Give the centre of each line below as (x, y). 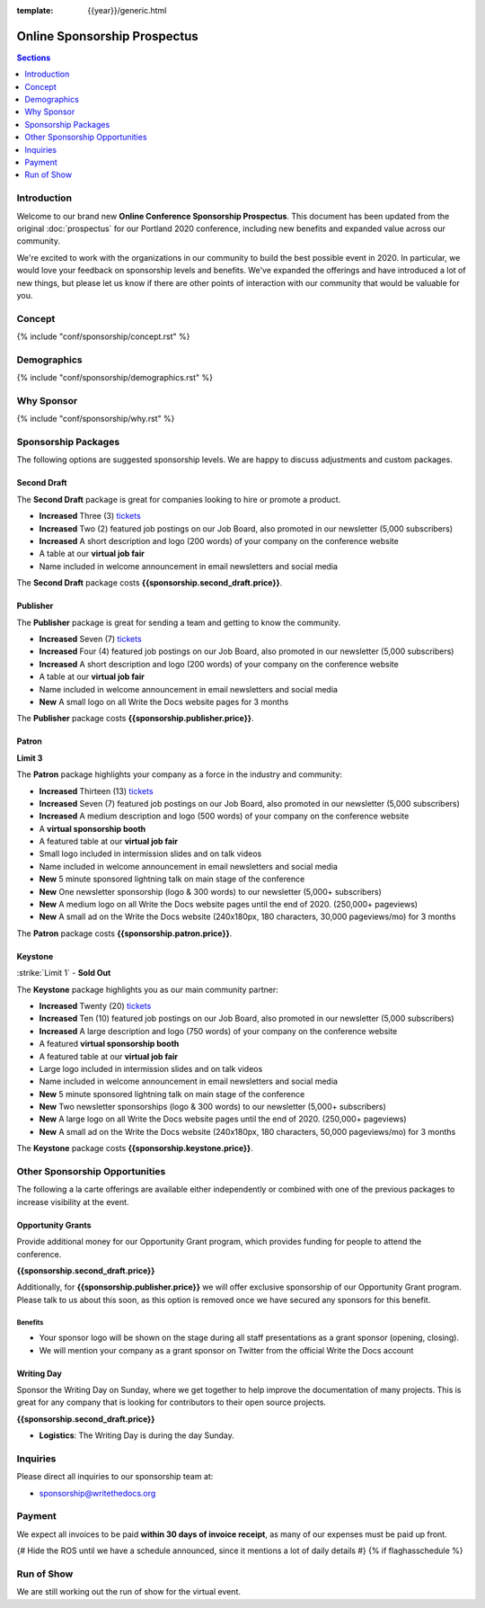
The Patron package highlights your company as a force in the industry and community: (180, 774)
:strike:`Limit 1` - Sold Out (64, 973)
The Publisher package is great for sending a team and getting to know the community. (179, 622)
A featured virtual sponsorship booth (109, 1044)
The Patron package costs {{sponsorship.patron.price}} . (124, 933)
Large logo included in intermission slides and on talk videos (151, 1068)
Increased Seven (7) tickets (91, 639)
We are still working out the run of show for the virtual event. (129, 1592)
